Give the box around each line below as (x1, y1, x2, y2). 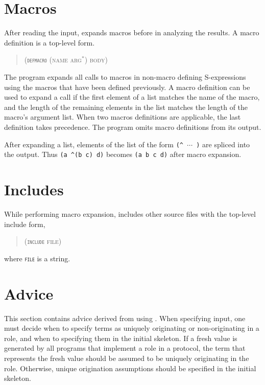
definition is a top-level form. (4, 37, 95, 48)
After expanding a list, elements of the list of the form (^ (4, 139, 184, 149)
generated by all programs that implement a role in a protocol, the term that (4, 343, 246, 353)
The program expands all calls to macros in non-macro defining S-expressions (4, 71, 246, 82)
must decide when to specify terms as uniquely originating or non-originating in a (4, 323, 259, 333)
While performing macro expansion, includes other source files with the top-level (4, 208, 256, 219)
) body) (84, 54, 108, 65)
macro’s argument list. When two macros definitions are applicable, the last (4, 111, 241, 122)
